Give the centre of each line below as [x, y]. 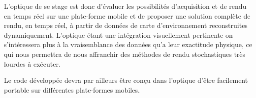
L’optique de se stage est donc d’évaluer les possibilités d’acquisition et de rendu [125, 6]
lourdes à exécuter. [32, 63]
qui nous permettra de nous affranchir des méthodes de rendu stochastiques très [125, 54]
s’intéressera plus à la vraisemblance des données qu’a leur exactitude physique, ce [128, 44]
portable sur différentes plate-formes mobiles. [72, 89]
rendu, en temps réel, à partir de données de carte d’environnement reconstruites [126, 25]
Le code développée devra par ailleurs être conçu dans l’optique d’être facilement [126, 80]
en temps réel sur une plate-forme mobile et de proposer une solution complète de [127, 15]
